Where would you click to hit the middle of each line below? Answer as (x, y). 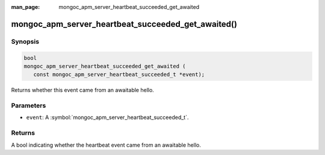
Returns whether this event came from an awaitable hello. (83, 90)
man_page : (26, 7)
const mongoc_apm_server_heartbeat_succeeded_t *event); (119, 75)
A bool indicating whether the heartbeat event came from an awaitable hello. (106, 145)
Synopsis (25, 41)
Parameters (29, 106)
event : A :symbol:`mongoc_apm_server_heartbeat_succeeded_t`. (107, 117)
